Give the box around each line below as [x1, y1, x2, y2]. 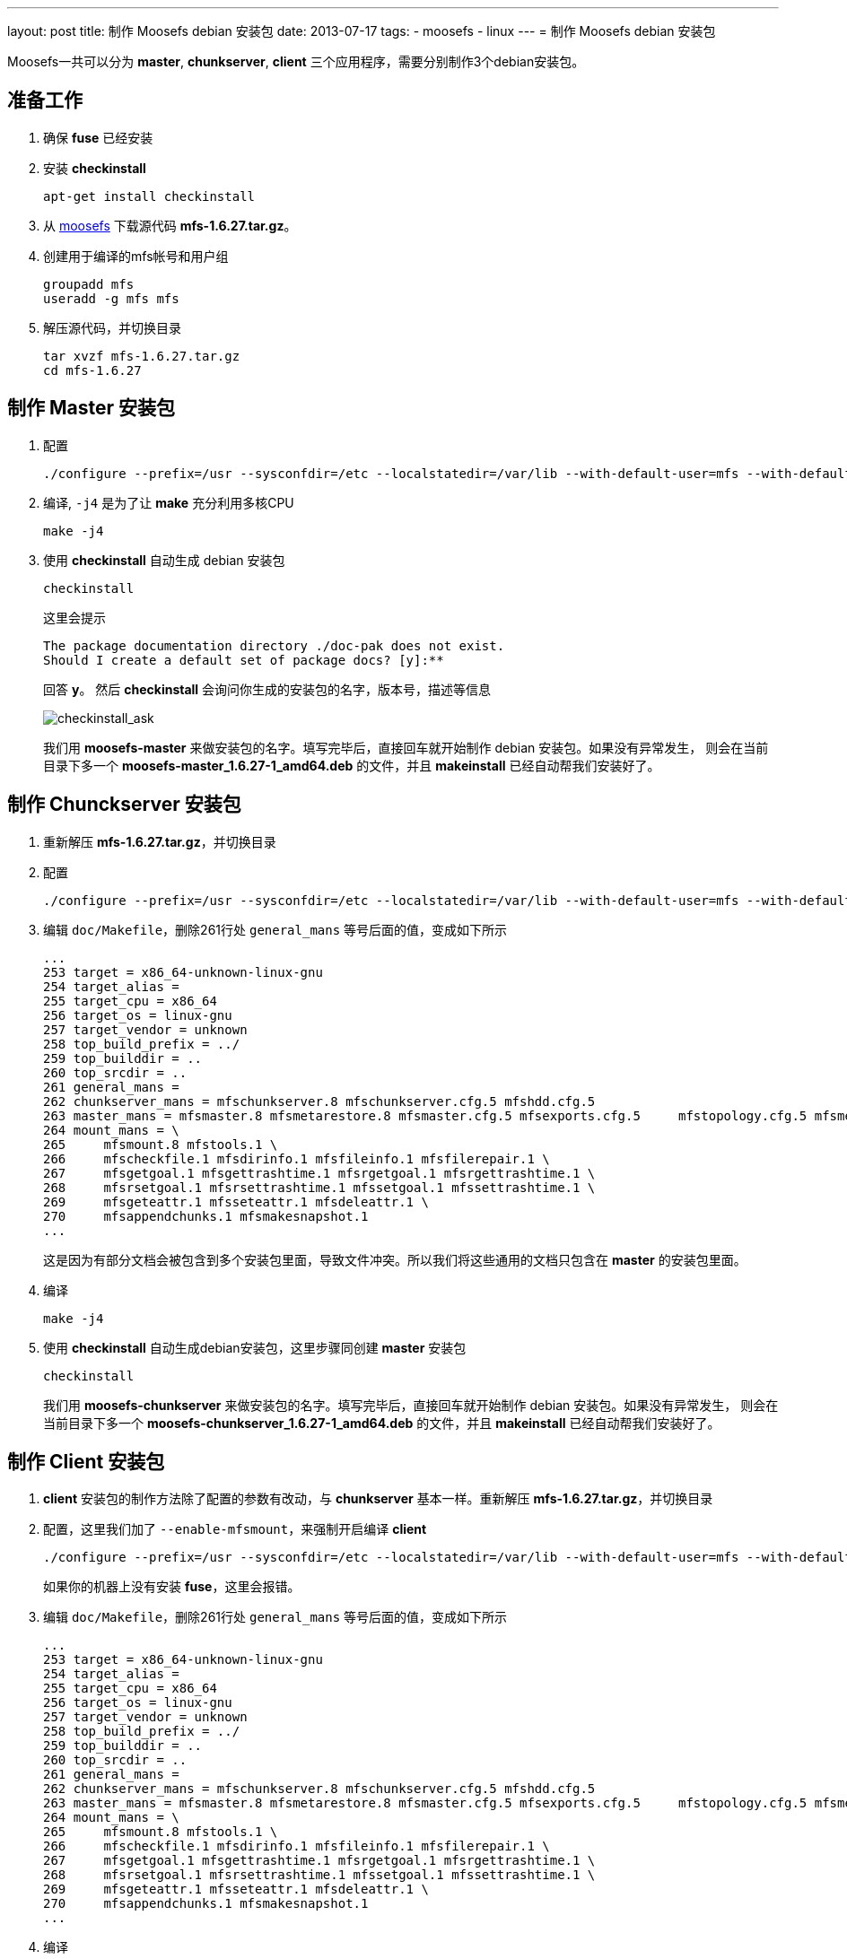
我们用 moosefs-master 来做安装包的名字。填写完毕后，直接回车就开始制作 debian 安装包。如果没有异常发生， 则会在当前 [43, 739, 769, 755]
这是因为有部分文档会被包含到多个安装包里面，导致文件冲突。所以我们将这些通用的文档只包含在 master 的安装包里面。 [43, 1251, 747, 1267]
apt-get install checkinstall [43, 188, 256, 204]
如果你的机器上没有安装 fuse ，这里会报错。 [43, 1579, 301, 1595]
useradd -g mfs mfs [43, 291, 179, 306]
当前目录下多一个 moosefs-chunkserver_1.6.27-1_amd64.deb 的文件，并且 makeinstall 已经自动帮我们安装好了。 [43, 1415, 720, 1431]
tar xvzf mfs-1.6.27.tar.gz [43, 348, 240, 363]
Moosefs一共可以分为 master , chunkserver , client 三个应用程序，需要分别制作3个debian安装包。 [7, 54, 585, 69]
